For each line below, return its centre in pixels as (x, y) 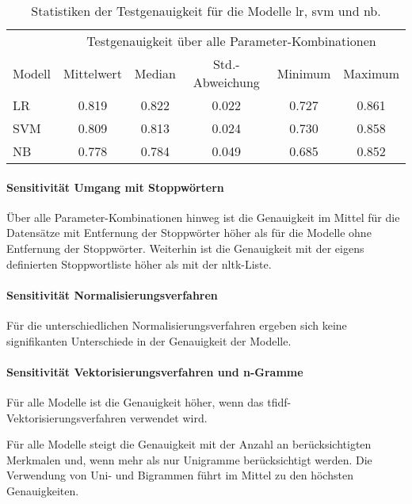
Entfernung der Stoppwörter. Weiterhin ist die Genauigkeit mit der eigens (185, 248)
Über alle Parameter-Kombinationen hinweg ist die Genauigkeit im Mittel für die (203, 217)
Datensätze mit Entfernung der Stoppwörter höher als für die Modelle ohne (189, 233)
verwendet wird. (168, 417)
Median (155, 73)
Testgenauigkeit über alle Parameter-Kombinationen (231, 41)
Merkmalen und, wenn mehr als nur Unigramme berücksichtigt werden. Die (189, 459)
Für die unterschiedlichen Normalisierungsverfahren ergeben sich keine (177, 325)
